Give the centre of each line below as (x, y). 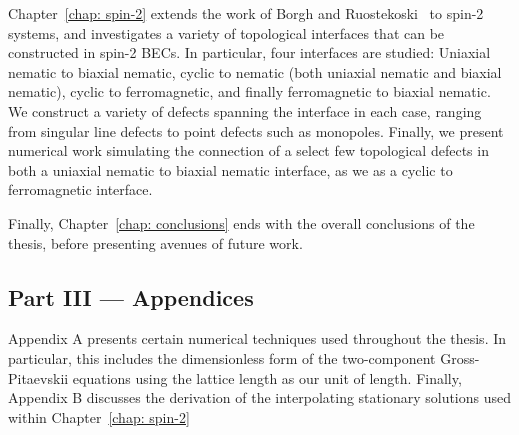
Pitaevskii (38, 377)
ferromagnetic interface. (80, 189)
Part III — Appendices (131, 296)
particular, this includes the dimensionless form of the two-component (222, 357)
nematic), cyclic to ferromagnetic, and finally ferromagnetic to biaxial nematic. (249, 91)
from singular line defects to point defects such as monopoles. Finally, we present (256, 130)
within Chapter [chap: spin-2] (99, 416)
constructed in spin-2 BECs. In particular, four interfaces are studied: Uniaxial (249, 52)
